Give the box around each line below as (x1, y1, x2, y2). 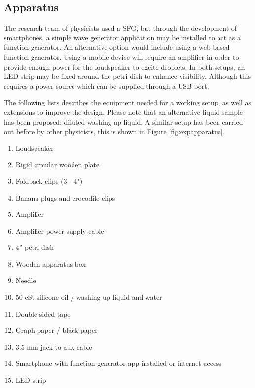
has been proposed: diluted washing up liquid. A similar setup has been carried (4, 116, 243, 127)
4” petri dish (15, 242, 54, 252)
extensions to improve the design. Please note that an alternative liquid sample (4, 106, 243, 117)
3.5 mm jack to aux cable (15, 341, 92, 352)
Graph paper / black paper (15, 325, 98, 335)
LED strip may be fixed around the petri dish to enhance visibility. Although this (4, 71, 251, 81)
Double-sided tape (15, 308, 71, 318)
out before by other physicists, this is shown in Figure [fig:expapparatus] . (4, 126, 225, 137)
